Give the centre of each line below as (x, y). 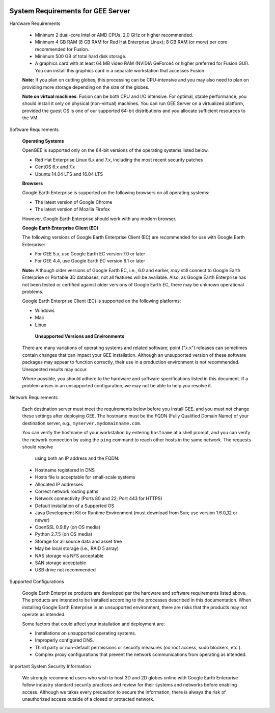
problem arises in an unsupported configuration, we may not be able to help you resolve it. (117, 386)
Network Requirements (34, 397)
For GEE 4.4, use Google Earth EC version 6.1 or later (90, 261)
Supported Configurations (37, 582)
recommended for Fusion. (62, 49)
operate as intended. (44, 615)
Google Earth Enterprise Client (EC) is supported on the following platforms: (102, 301)
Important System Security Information (50, 666)
